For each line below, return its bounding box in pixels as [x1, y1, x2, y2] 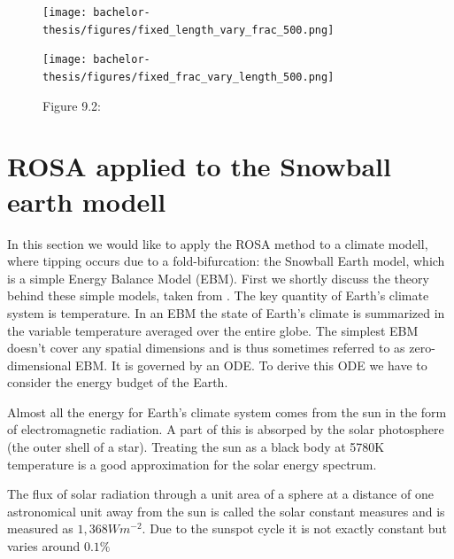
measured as [7, 519, 73, 538]
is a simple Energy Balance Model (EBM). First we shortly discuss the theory [7, 268, 429, 287]
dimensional [7, 355, 72, 374]
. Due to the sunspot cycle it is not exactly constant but [142, 519, 447, 538]
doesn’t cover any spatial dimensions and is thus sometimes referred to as [7, 338, 405, 357]
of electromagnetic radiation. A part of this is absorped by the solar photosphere [7, 420, 444, 439]
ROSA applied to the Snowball [7, 148, 391, 184]
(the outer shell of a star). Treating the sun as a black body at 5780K [7, 438, 385, 456]
